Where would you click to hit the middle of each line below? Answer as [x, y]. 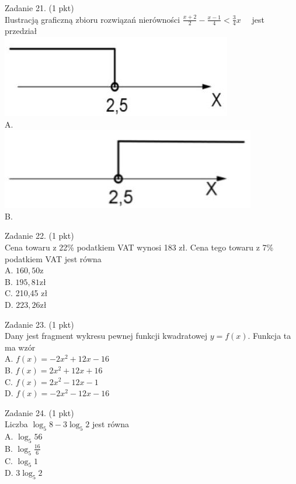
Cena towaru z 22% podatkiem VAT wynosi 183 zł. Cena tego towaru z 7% [139, 247]
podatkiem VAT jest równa [53, 258]
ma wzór [20, 347]
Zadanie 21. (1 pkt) [39, 8]
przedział [21, 31]
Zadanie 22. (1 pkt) [39, 236]
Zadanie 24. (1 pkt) [39, 412]
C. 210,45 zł [26, 293]
